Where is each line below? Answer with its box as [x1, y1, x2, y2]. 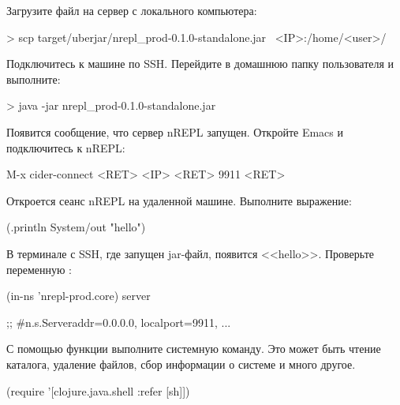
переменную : [6, 261, 72, 277]
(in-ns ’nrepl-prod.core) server [6, 287, 151, 304]
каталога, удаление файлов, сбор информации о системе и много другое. [6, 355, 356, 372]
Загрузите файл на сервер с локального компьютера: [6, 2, 257, 18]
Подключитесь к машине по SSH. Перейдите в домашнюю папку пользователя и [6, 55, 394, 72]
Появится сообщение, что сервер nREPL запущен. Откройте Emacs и [6, 123, 343, 140]
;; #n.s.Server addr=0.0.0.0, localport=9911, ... [6, 313, 231, 330]
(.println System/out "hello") [6, 219, 146, 235]
